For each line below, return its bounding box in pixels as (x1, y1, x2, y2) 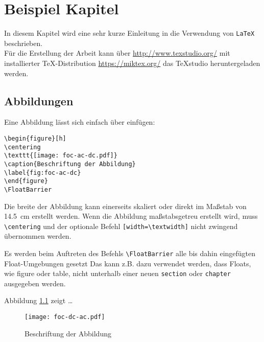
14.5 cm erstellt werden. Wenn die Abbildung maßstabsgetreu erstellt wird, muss (4, 211, 258, 221)
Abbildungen (4, 93, 74, 108)
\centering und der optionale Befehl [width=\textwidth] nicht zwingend (4, 220, 238, 231)
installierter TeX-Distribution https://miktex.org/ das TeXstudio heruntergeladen (4, 57, 260, 68)
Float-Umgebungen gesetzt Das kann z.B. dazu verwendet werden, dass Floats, (4, 258, 251, 268)
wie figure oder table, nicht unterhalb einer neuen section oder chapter (4, 268, 231, 279)
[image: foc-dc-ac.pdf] (25, 313, 105, 321)
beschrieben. (4, 37, 43, 48)
